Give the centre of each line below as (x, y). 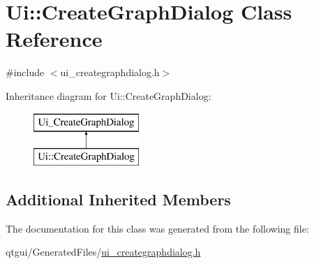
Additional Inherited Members (118, 199)
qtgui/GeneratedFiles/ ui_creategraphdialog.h (103, 252)
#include (25, 72)
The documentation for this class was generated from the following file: (157, 228)
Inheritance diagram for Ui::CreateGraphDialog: (109, 95)
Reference (54, 39)
